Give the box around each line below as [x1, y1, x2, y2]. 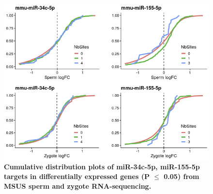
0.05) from [164, 171, 199, 181]
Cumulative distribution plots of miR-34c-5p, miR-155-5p [4, 162, 200, 172]
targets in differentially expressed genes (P [4, 171, 150, 181]
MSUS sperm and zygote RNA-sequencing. [4, 180, 152, 191]
